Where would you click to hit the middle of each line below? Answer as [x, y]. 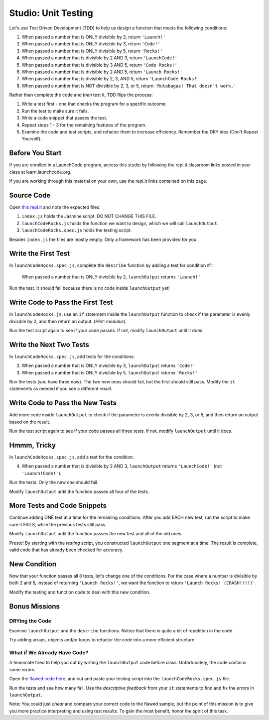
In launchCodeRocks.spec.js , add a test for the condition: [71, 457]
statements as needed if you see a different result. [61, 389]
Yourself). [32, 139]
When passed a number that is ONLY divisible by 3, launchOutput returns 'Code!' [108, 365]
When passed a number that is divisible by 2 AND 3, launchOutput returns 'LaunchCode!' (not [122, 466]
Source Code [30, 195]
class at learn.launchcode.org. [40, 172]
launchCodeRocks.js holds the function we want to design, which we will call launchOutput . [120, 223]
